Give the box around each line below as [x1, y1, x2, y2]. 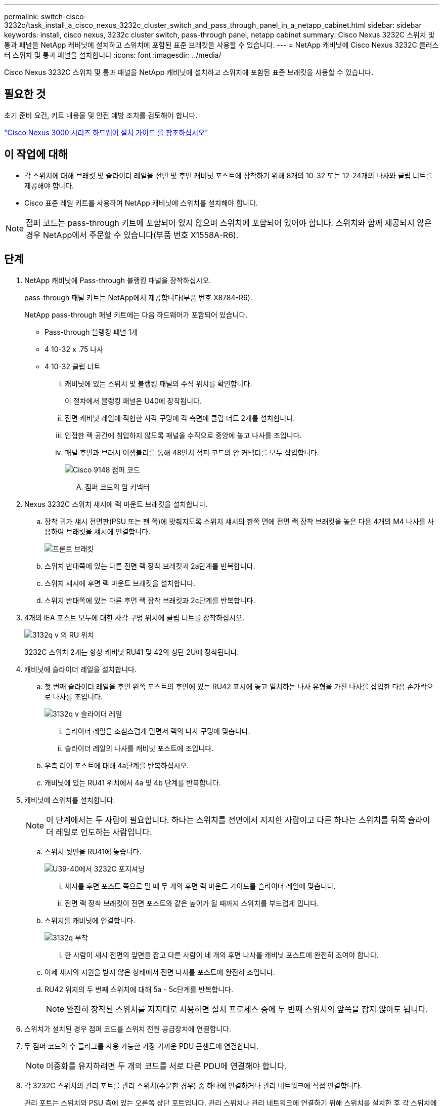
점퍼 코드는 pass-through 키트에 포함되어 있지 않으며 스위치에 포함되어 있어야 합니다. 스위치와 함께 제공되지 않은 [26, 217, 432, 228]
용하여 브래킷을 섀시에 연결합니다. [45, 527, 151, 536]
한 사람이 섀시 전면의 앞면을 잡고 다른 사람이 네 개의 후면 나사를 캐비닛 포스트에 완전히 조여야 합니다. [65, 950, 379, 959]
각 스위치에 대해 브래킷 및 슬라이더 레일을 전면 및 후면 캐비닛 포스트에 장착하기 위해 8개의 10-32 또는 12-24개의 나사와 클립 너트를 [24, 171, 432, 180]
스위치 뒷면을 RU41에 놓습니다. [45, 847, 142, 856]
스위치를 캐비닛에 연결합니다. [45, 916, 136, 925]
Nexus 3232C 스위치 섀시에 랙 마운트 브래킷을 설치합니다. [24, 499, 208, 508]
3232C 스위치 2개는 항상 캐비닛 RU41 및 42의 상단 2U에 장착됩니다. [24, 647, 239, 656]
